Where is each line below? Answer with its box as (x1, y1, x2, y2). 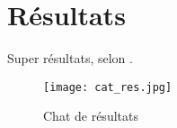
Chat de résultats (43, 106, 138, 125)
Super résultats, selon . (7, 49, 133, 68)
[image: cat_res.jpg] (43, 80, 173, 94)
